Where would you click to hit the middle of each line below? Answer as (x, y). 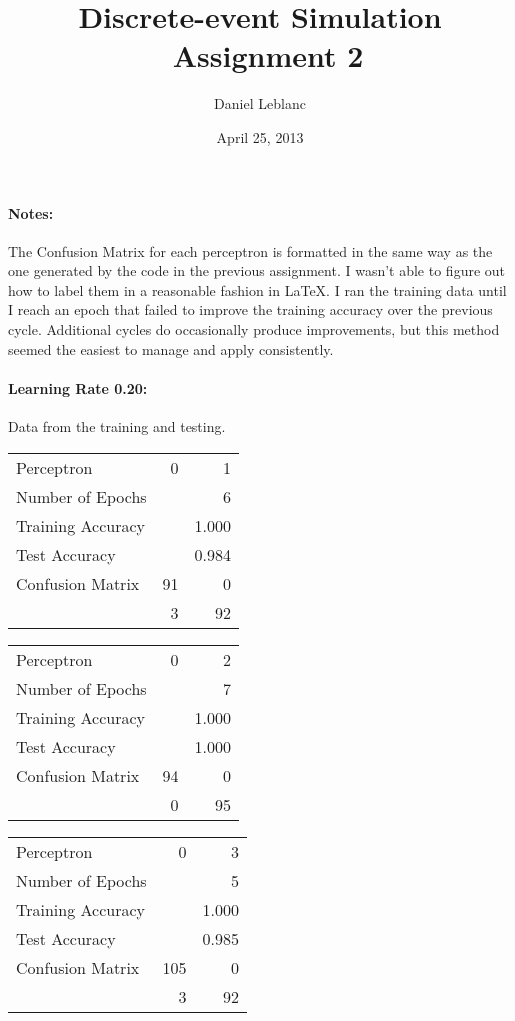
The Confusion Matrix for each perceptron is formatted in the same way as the (250, 250)
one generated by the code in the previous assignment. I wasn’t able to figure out (257, 270)
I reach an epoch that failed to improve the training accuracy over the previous (250, 309)
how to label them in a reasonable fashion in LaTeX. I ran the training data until (257, 289)
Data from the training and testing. (117, 426)
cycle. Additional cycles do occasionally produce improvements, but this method (254, 329)
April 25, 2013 (260, 136)
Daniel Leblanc (260, 103)
